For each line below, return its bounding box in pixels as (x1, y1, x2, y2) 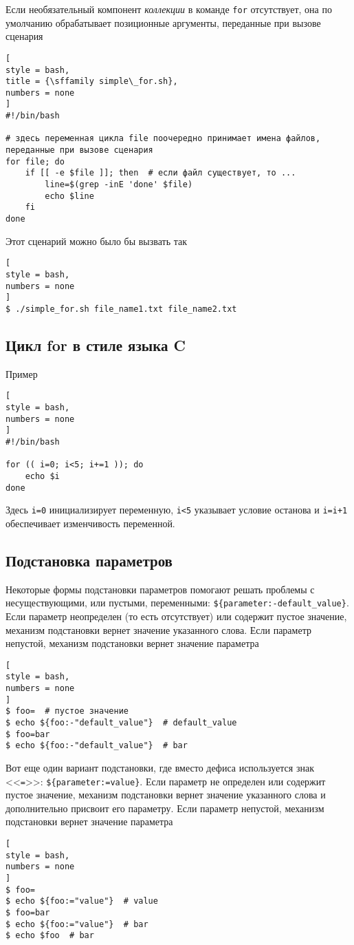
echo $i (25, 471, 60, 481)
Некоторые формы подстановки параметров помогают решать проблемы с (5, 582, 315, 596)
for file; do (5, 156, 65, 167)
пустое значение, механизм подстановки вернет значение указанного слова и (5, 787, 326, 802)
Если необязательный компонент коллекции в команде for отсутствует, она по (5, 2, 332, 16)
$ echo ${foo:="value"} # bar (5, 919, 148, 929)
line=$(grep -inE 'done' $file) (45, 180, 193, 190)
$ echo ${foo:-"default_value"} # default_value (5, 718, 237, 728)
